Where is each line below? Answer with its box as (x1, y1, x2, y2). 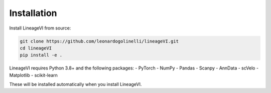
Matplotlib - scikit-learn (9, 72, 58, 78)
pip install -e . (20, 52, 63, 58)
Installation (9, 7, 57, 18)
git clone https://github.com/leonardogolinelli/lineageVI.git (20, 38, 179, 44)
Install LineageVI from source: (9, 25, 71, 31)
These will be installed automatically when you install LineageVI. (9, 81, 142, 87)
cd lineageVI (20, 45, 52, 51)
